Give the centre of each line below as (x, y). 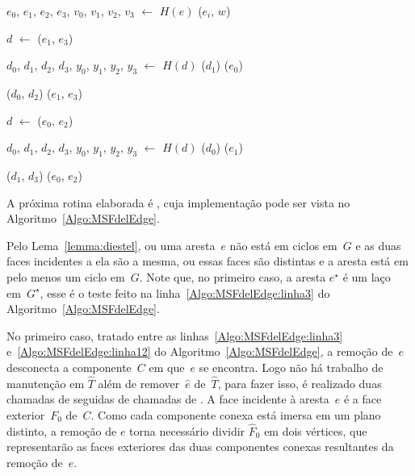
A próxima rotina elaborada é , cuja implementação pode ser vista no (178, 202)
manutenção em (46, 383)
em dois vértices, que (316, 430)
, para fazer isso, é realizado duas (300, 383)
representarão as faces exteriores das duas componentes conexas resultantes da (200, 447)
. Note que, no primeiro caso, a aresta (233, 276)
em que (167, 367)
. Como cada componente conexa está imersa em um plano (236, 414)
